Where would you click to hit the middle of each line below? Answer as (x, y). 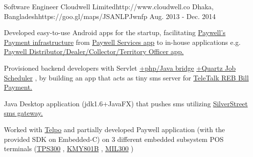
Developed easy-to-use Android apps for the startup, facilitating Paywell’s (115, 32)
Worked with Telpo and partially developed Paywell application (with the (115, 129)
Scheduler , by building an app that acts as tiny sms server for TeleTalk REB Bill (126, 77)
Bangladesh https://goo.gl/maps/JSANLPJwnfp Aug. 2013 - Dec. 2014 (110, 16)
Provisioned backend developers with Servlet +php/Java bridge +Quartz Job (120, 68)
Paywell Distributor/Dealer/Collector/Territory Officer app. (94, 51)
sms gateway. (23, 113)
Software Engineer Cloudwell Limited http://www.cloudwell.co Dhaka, (109, 6)
